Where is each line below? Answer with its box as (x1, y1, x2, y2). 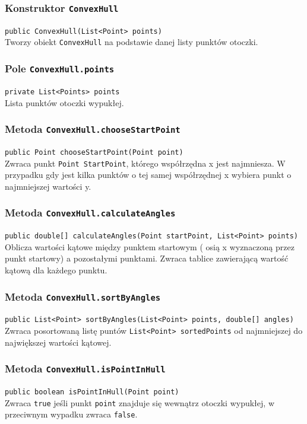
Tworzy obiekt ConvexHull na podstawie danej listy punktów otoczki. (5, 36, 258, 48)
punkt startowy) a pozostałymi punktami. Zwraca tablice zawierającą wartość (5, 252, 289, 264)
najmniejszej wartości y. (5, 180, 91, 192)
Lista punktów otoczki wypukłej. (5, 96, 124, 109)
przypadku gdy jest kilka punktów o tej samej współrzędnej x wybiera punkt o (5, 168, 292, 181)
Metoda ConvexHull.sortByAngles (5, 289, 161, 304)
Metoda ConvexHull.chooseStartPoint (5, 122, 181, 136)
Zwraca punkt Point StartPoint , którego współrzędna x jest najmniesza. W (5, 157, 286, 169)
